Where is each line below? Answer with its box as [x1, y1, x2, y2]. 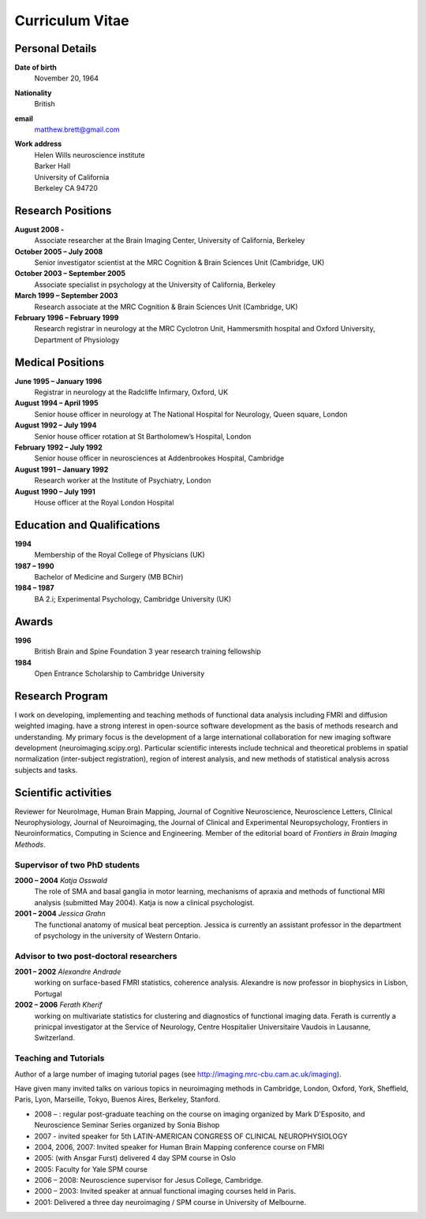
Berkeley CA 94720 [34, 183, 98, 192]
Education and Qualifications [14, 518, 161, 531]
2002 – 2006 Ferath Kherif [14, 1000, 103, 1009]
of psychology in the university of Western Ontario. [34, 930, 201, 940]
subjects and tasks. [14, 765, 78, 774]
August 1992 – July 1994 [14, 420, 97, 430]
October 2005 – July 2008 [14, 247, 103, 256]
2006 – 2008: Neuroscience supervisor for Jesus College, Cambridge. [34, 1176, 263, 1185]
